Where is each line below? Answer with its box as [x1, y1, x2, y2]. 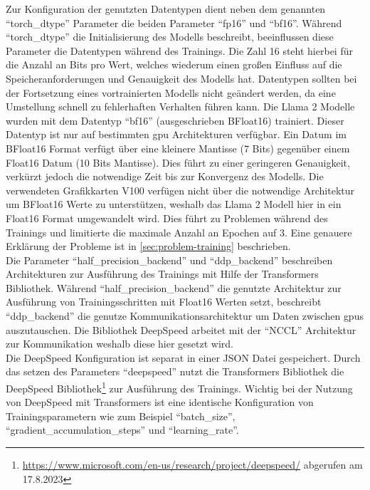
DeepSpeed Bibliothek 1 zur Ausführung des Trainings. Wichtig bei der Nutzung [6, 379, 353, 395]
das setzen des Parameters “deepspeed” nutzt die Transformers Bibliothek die [6, 364, 344, 379]
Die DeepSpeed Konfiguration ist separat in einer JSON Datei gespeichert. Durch [6, 350, 361, 365]
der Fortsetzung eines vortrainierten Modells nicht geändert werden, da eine [6, 85, 336, 100]
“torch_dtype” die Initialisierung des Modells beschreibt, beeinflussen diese [6, 29, 334, 44]
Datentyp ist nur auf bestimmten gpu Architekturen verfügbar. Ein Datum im [6, 127, 347, 142]
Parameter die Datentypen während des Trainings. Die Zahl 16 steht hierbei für [6, 43, 353, 58]
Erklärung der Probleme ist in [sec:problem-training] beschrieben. [6, 239, 291, 254]
